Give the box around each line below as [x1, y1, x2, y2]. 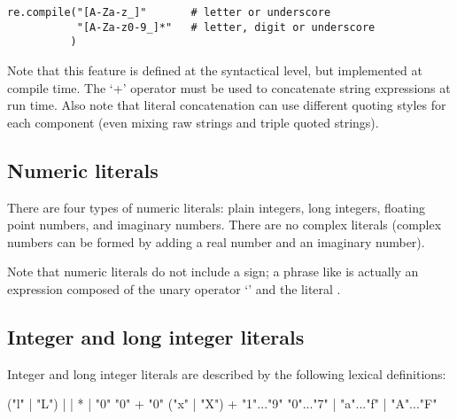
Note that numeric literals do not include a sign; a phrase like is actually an [7, 262, 419, 281]
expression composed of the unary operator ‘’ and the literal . [7, 279, 341, 298]
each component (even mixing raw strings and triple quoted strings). [7, 113, 379, 131]
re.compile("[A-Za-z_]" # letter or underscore [7, 6, 331, 19]
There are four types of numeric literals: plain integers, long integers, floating [7, 198, 425, 216]
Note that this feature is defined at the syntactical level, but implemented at [7, 60, 422, 79]
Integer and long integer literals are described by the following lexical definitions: [7, 364, 446, 383]
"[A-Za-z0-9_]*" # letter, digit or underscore [76, 20, 376, 34]
